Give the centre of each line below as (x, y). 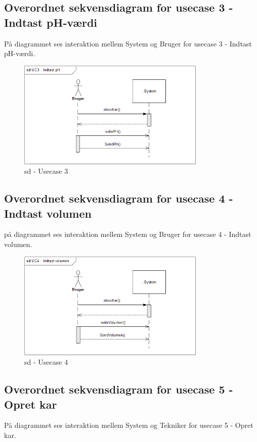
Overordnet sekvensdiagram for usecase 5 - (119, 389)
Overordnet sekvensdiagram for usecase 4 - (119, 198)
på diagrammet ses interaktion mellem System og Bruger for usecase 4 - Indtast (128, 234)
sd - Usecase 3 (46, 171)
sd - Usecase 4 (46, 362)
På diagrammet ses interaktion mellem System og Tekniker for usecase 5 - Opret (129, 425)
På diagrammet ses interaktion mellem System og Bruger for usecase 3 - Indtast (128, 43)
